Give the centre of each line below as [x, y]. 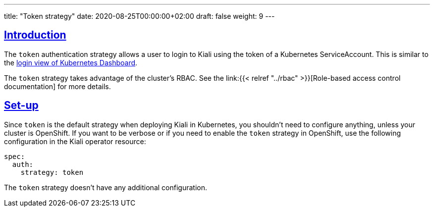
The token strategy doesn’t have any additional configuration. [106, 187]
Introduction [35, 35]
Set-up [21, 105]
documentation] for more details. [57, 86]
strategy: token [52, 172]
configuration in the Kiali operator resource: [75, 141]
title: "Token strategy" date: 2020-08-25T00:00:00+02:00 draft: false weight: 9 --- [139, 16]
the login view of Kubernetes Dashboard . [71, 62]
